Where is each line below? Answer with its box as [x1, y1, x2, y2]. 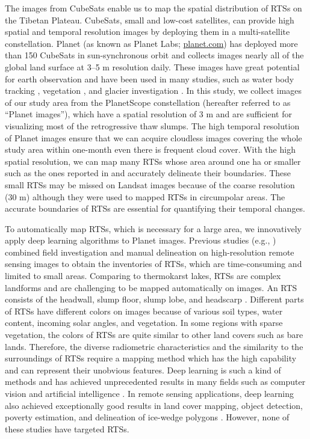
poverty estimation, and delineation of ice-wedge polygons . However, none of [5, 411, 290, 423]
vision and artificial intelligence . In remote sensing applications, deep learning [5, 387, 294, 399]
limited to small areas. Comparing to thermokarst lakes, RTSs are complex [5, 269, 281, 282]
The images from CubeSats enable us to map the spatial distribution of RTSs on [5, 2, 302, 14]
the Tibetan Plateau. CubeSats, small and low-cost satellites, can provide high [5, 13, 294, 26]
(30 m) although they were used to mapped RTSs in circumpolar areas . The [5, 190, 285, 203]
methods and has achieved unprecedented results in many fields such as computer [5, 375, 306, 388]
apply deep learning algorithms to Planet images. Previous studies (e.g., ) [5, 234, 276, 247]
